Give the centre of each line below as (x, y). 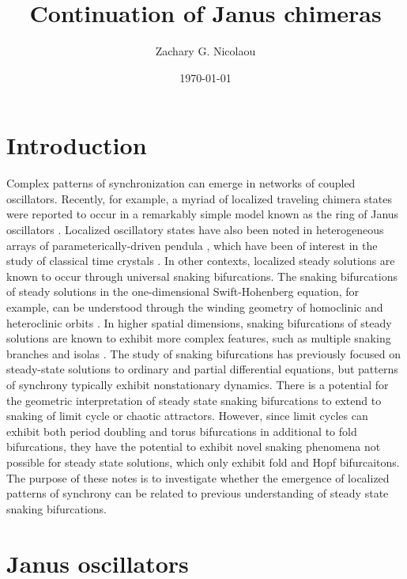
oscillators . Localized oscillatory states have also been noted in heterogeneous (195, 230)
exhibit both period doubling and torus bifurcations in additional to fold (182, 431)
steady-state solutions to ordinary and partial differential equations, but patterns (202, 369)
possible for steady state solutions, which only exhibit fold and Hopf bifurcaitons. (203, 462)
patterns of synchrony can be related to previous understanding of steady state (198, 493)
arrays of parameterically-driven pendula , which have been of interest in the (192, 245)
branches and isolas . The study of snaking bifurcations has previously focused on (204, 353)
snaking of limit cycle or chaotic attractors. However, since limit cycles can (187, 416)
